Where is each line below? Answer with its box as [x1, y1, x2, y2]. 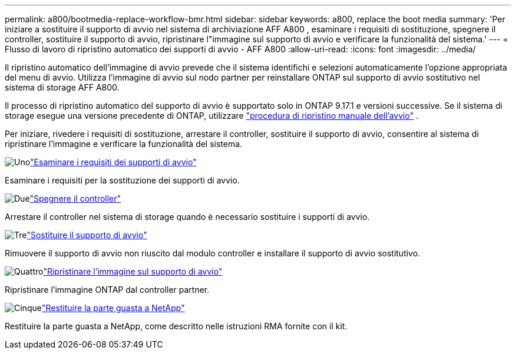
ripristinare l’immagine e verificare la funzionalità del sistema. [5, 139, 243, 149]
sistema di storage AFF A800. [5, 82, 120, 92]
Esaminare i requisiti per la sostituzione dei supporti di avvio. [5, 175, 240, 185]
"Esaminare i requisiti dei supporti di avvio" [30, 157, 197, 167]
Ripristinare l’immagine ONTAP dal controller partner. [5, 285, 210, 295]
